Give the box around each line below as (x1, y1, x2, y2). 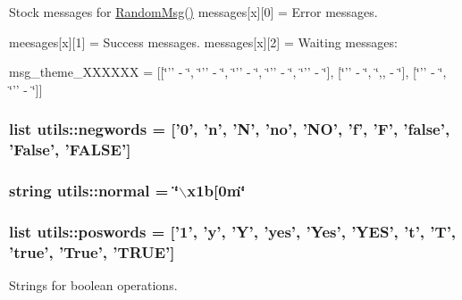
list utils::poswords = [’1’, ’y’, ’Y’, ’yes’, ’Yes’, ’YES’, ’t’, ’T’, (9, 220, 457, 242)
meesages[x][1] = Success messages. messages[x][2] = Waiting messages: (9, 32, 398, 51)
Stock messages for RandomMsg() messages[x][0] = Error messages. (9, 3, 378, 21)
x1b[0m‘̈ (187, 179, 246, 202)
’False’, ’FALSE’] (9, 138, 131, 161)
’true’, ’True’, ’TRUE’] (9, 240, 175, 262)
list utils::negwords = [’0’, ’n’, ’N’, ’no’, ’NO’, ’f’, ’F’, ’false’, (9, 118, 450, 140)
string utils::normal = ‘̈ (9, 179, 179, 202)
